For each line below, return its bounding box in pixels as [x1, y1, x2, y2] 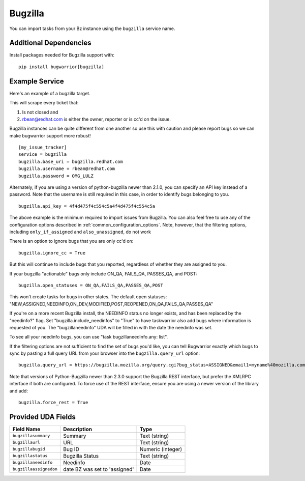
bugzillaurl [12, 440, 40, 445]
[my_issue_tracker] [18, 145, 67, 150]
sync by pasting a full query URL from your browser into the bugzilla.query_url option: [9, 350, 200, 356]
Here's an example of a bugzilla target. [9, 90, 91, 96]
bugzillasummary [12, 433, 50, 439]
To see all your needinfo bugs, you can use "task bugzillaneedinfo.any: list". [9, 334, 168, 340]
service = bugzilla [18, 152, 67, 157]
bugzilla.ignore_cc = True [18, 250, 86, 256]
